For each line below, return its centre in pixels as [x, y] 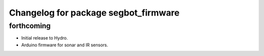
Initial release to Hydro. [44, 38]
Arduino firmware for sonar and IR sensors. [65, 45]
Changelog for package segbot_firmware [94, 13]
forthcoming [30, 26]
